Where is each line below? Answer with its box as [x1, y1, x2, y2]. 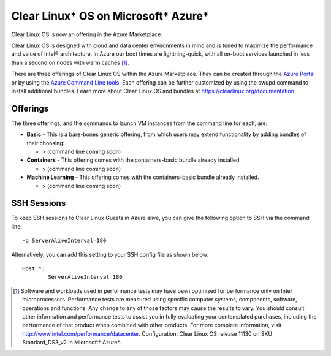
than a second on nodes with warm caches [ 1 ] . [11, 59, 130, 66]
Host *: [22, 265, 45, 272]
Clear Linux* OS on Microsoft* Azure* [11, 9, 210, 23]
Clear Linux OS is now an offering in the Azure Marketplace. [11, 31, 162, 38]
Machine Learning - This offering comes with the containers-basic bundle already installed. [26, 173, 259, 181]
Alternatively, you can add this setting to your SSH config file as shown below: [11, 251, 209, 258]
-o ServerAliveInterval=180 [22, 237, 107, 244]
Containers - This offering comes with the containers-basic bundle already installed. [26, 156, 242, 164]
